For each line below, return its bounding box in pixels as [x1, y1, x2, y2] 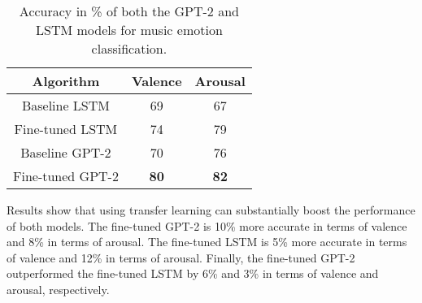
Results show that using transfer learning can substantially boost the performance [7, 201, 415, 218]
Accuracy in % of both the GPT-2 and [19, 2, 239, 20]
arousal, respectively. [7, 280, 110, 297]
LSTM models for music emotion [36, 20, 223, 39]
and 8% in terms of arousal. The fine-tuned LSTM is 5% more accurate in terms [7, 233, 407, 250]
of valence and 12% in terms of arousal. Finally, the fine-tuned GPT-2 [7, 249, 355, 266]
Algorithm [32, 71, 100, 90]
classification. [91, 39, 167, 58]
